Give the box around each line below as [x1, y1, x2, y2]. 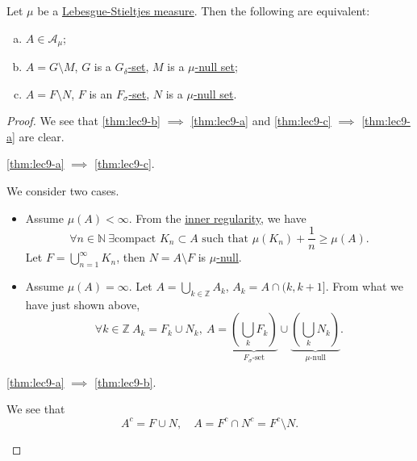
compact [114, 233, 156, 245]
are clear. [19, 128, 65, 145]
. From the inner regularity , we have [128, 209, 306, 226]
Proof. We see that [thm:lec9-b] [6, 112, 161, 129]
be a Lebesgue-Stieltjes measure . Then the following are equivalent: [37, 2, 370, 19]
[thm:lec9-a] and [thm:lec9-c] [190, 112, 332, 129]
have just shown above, [25, 295, 140, 312]
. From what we [325, 278, 404, 295]
